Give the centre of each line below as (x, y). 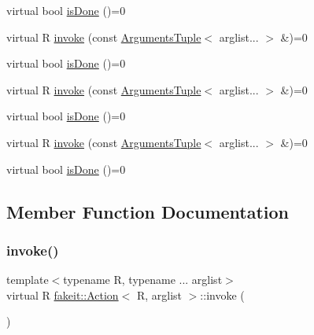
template (28, 280)
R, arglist (159, 295)
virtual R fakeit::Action (63, 295)
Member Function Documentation (148, 211)
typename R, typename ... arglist (143, 280)
